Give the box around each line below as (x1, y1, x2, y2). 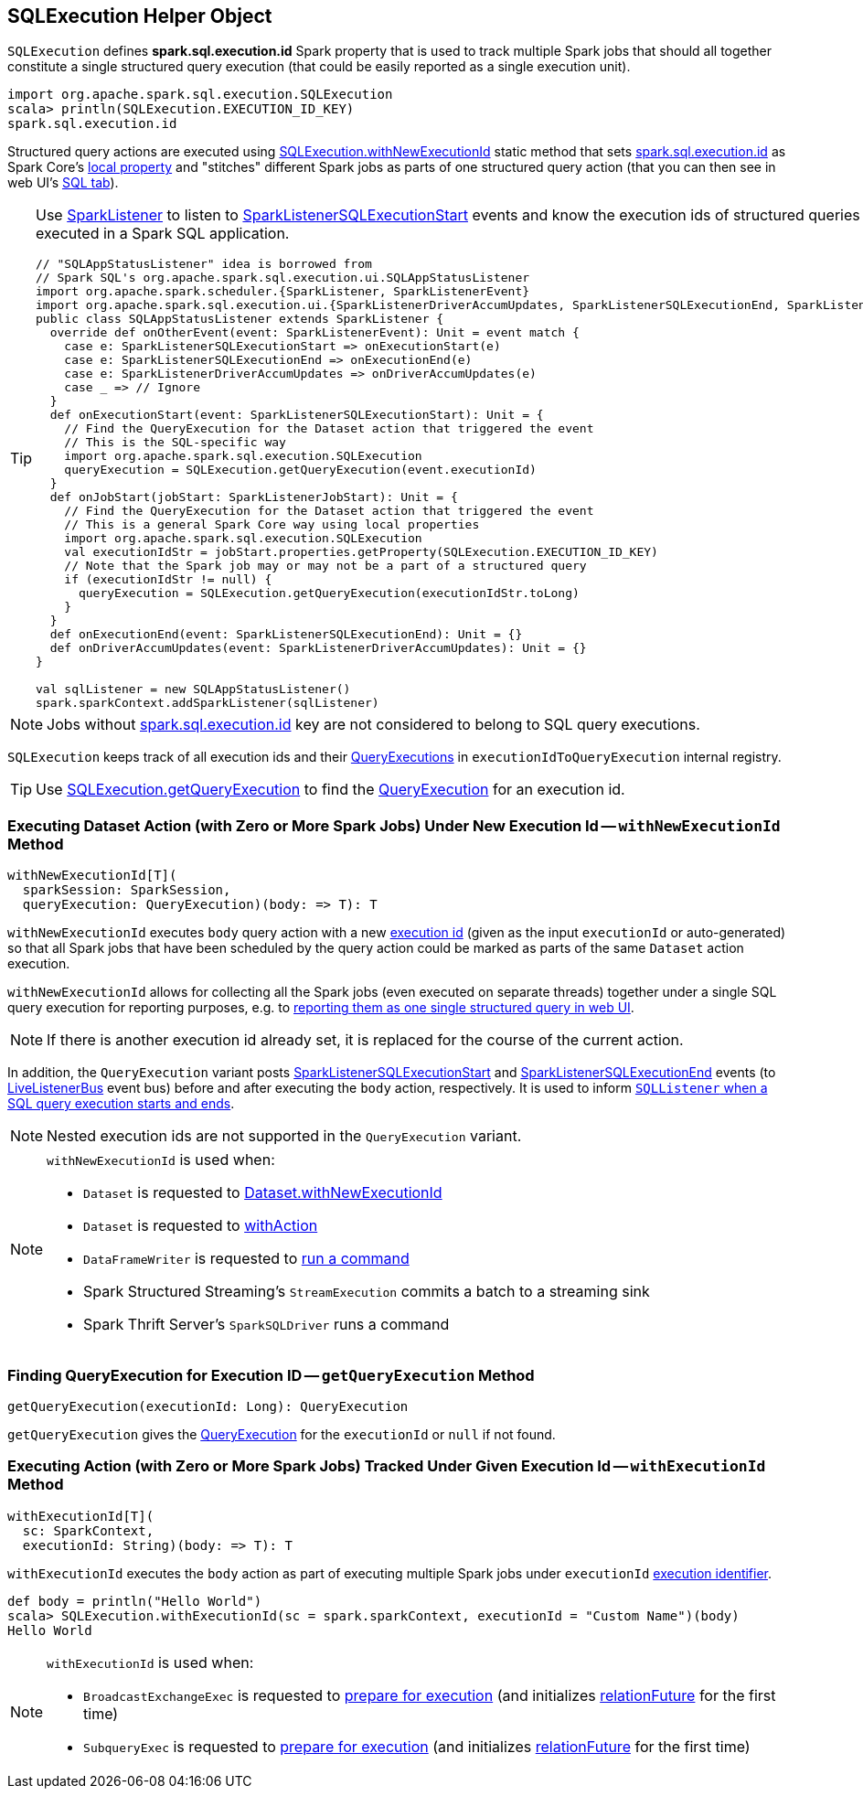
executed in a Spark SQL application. (36, 224, 290, 243)
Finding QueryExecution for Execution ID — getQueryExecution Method (7, 1365, 535, 1384)
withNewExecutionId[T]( (7, 868, 177, 883)
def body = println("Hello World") (7, 1593, 262, 1609)
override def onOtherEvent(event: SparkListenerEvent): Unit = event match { (49, 326, 580, 340)
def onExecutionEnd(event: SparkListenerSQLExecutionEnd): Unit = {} (49, 627, 523, 642)
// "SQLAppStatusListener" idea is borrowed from (36, 257, 372, 272)
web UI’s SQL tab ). (7, 175, 119, 191)
